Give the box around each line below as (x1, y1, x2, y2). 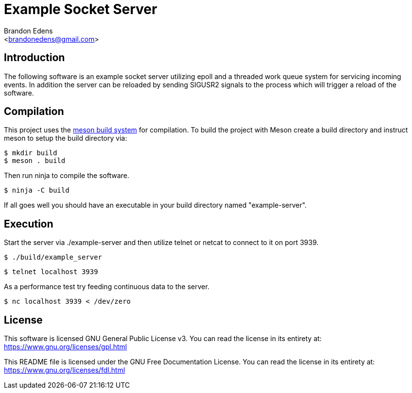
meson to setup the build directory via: (4, 134, 127, 143)
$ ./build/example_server (4, 253, 102, 262)
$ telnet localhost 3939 (4, 268, 98, 276)
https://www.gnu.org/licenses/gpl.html (4, 343, 127, 351)
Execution (4, 217, 53, 230)
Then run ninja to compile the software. (4, 171, 130, 180)
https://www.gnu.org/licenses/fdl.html (4, 366, 125, 375)
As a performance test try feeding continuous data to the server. (4, 282, 210, 291)
